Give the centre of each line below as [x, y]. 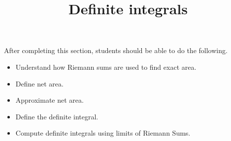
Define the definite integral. [57, 116]
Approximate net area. [49, 100]
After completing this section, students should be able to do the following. [116, 50]
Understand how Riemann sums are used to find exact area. [106, 67]
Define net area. [39, 83]
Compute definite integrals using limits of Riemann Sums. [103, 133]
